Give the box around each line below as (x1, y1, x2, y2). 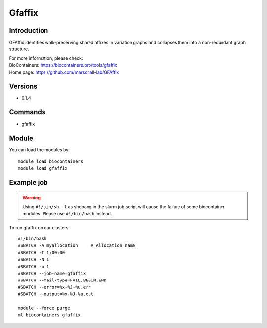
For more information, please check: (9, 55, 83, 61)
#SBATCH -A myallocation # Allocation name (18, 243, 135, 248)
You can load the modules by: (9, 147, 70, 153)
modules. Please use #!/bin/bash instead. (22, 211, 112, 217)
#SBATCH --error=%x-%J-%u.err (18, 284, 91, 290)
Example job (9, 178, 48, 187)
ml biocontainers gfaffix (18, 312, 81, 318)
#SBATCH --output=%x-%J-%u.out (18, 291, 94, 297)
